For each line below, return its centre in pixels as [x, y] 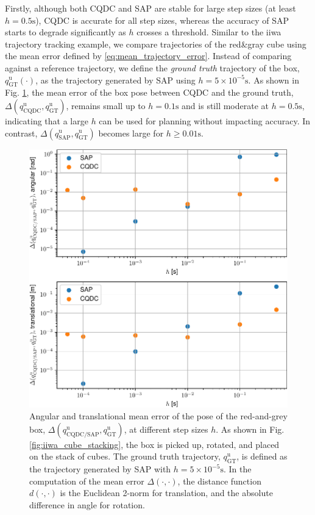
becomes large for [131, 133]
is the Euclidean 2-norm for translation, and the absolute [166, 493]
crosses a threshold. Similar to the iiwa [209, 32]
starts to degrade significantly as [65, 32]
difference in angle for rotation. [87, 504]
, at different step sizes [166, 429]
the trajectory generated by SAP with [100, 469]
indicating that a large [47, 120]
